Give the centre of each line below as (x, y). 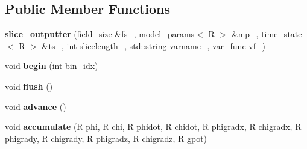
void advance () (36, 106)
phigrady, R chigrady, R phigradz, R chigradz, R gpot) (106, 138)
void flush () (29, 86)
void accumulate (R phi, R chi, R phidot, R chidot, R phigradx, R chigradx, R (153, 126)
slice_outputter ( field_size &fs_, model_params (100, 34)
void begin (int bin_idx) (52, 66)
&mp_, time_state (267, 34)
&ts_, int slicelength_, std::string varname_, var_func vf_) (153, 45)
